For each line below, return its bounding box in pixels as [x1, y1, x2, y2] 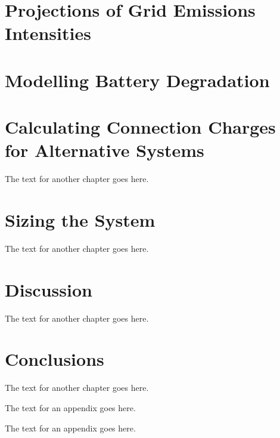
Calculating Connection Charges [5, 115, 276, 139]
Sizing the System [5, 208, 155, 232]
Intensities [5, 21, 91, 45]
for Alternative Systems [5, 138, 204, 162]
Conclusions [5, 347, 104, 371]
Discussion [5, 277, 92, 301]
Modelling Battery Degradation [5, 67, 270, 92]
